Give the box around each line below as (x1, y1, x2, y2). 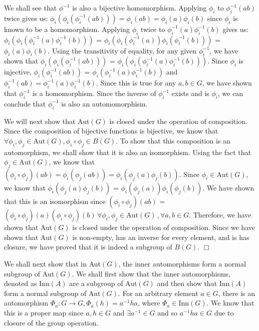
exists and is (171, 88, 209, 98)
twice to (140, 23, 165, 34)
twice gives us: (4, 12, 48, 23)
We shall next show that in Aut (4, 258, 101, 268)
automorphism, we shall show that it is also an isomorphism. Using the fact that (4, 146, 251, 157)
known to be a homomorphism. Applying (4, 23, 130, 34)
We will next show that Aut (4, 115, 90, 126)
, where (137, 297, 160, 308)
